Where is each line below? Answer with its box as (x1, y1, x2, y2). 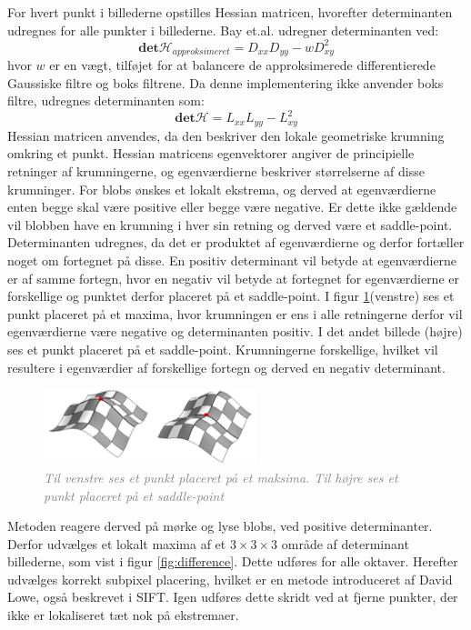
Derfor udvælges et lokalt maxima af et (7, 534, 226, 553)
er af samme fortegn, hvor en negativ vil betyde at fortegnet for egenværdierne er (7, 268, 459, 287)
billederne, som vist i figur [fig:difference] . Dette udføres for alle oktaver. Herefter (7, 552, 458, 571)
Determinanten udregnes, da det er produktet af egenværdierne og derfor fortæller (7, 233, 465, 252)
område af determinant (281, 534, 409, 553)
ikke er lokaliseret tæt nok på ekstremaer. (7, 605, 239, 625)
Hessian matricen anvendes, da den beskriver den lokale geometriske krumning (7, 125, 445, 145)
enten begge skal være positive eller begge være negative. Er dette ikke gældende (7, 197, 457, 216)
